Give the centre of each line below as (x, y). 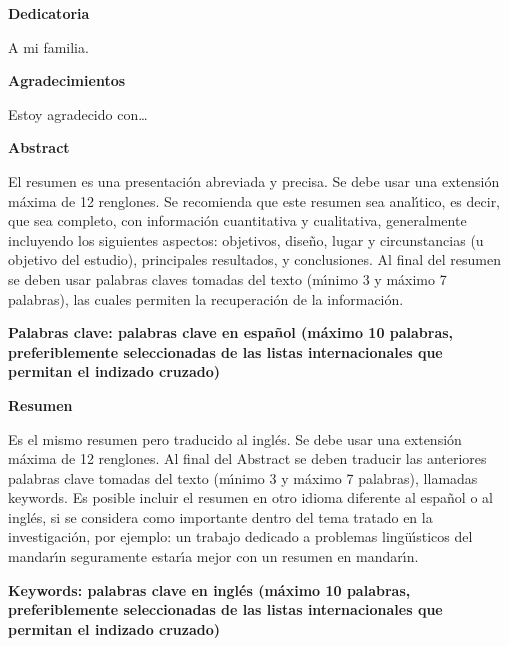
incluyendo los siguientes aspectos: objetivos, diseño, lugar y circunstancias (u (246, 239)
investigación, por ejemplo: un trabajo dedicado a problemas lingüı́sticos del (240, 536)
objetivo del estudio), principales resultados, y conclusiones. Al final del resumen (255, 259)
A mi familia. (48, 46)
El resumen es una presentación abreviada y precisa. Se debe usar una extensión (254, 180)
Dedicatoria (49, 13)
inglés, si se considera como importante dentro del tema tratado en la (220, 516)
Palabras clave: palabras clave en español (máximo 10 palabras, (231, 332)
